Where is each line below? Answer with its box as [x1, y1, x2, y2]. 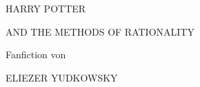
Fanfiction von [6, 47, 66, 62]
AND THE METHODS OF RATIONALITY [6, 24, 194, 38]
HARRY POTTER [6, 1, 86, 15]
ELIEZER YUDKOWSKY [6, 70, 118, 84]
